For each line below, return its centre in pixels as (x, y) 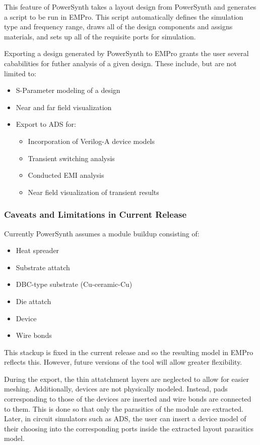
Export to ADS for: (46, 124)
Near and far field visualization (64, 107)
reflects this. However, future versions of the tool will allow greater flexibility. (123, 362)
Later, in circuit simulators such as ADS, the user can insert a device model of (125, 418)
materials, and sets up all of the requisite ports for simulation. (100, 36)
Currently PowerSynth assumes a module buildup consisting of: (102, 233)
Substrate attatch (43, 267)
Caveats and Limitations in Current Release (95, 214)
